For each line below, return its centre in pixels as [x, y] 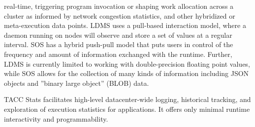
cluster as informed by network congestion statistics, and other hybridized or [120, 15]
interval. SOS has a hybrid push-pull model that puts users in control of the [119, 44]
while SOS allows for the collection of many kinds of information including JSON [127, 73]
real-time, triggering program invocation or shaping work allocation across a [119, 6]
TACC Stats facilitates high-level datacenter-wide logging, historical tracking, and [127, 99]
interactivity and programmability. [56, 118]
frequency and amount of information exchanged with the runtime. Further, [118, 54]
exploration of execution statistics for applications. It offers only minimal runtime [127, 109]
